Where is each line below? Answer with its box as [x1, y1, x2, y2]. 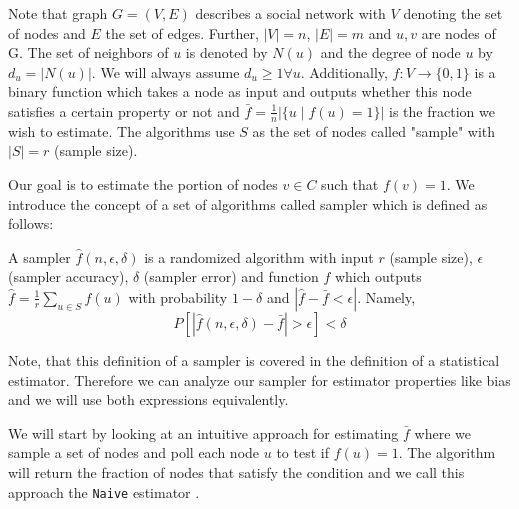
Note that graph [8, 3, 108, 23]
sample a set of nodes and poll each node [8, 442, 260, 463]
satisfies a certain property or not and [8, 100, 240, 121]
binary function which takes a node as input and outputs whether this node [8, 81, 472, 102]
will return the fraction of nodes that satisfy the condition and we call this [8, 461, 465, 482]
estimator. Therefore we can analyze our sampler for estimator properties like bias [8, 369, 511, 390]
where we [414, 422, 471, 443]
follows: [8, 213, 54, 234]
